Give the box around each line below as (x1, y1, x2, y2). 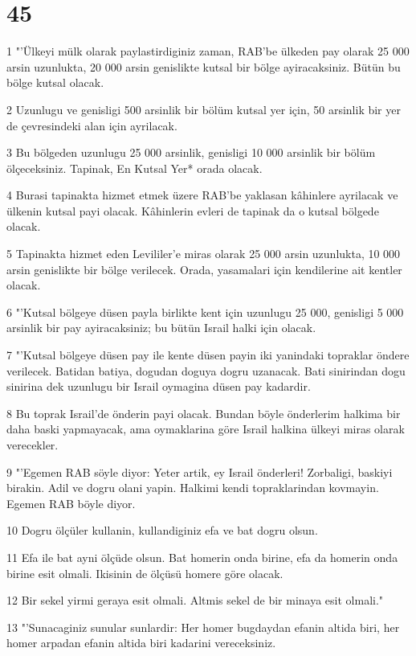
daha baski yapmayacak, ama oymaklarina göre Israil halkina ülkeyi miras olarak (6, 420, 405, 437)
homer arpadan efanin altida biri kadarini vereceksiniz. (6, 634, 276, 651)
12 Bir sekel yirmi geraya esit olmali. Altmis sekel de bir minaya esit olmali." (6, 592, 384, 609)
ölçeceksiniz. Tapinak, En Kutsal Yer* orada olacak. (6, 159, 263, 176)
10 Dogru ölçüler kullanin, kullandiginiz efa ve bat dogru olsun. (6, 522, 318, 539)
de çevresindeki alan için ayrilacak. (6, 117, 177, 133)
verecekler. (6, 437, 59, 453)
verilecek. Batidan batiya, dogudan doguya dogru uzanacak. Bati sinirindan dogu (6, 362, 406, 379)
